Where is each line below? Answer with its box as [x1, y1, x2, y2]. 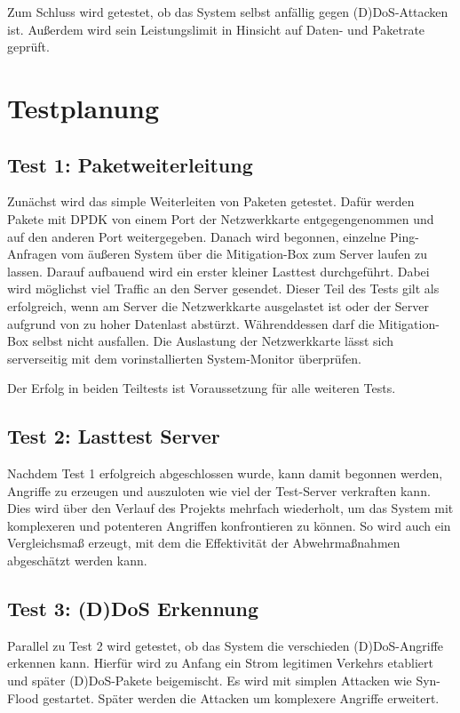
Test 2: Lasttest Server [7, 422, 220, 450]
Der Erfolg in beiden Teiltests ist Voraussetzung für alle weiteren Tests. [7, 379, 396, 397]
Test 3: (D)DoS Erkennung [7, 595, 259, 622]
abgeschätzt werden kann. [7, 551, 147, 570]
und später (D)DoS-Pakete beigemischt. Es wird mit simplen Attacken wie [7, 671, 412, 690]
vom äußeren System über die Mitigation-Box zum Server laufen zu [60, 244, 427, 263]
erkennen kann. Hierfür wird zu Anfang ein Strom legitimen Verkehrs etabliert [7, 653, 433, 672]
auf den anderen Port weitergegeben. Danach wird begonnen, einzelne [7, 227, 386, 245]
